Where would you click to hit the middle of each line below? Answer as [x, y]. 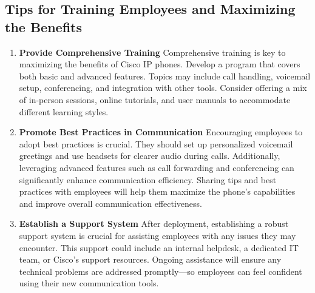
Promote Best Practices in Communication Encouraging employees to [161, 132]
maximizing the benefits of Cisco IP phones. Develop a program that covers [160, 64]
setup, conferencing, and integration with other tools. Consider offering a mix [163, 88]
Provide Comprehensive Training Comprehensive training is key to [152, 52]
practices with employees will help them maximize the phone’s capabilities [157, 191]
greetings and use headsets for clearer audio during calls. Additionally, [150, 156]
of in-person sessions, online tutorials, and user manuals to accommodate [155, 99]
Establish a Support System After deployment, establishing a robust [154, 224]
